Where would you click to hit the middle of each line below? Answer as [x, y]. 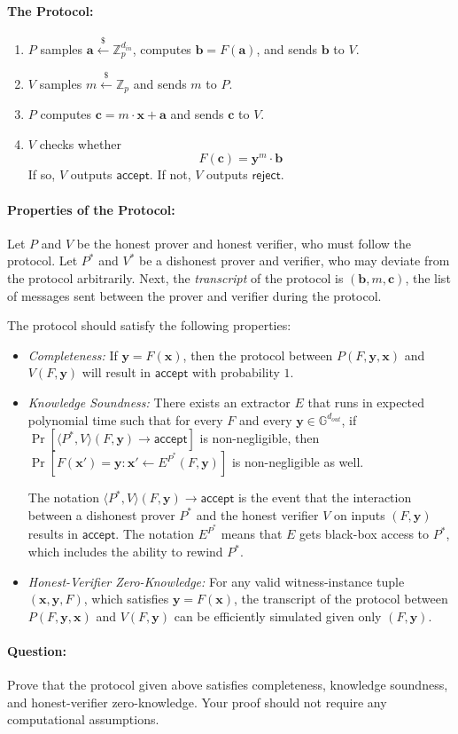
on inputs [360, 514]
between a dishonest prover [101, 514]
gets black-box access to [365, 534]
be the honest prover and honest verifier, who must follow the [244, 243]
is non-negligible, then [260, 438]
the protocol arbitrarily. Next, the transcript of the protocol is [175, 278]
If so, [42, 174]
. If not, [170, 174]
